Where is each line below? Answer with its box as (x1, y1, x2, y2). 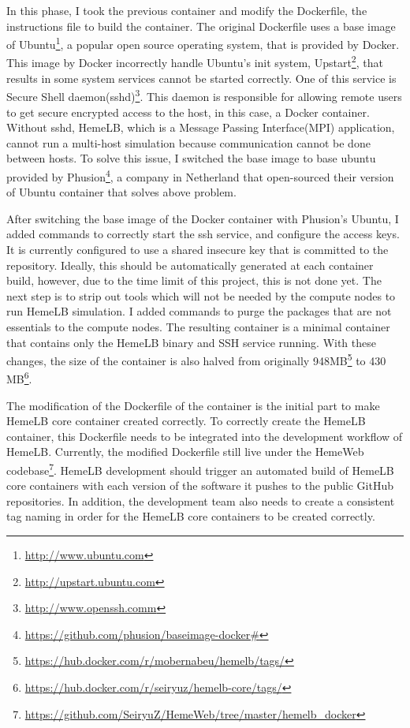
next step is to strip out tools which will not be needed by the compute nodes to (6, 287, 396, 304)
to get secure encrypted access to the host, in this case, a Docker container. (6, 103, 370, 120)
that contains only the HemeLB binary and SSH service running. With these (6, 334, 376, 350)
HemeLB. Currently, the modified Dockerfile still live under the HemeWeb (6, 443, 364, 460)
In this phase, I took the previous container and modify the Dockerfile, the (6, 2, 367, 18)
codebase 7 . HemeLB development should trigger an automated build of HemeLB (6, 459, 394, 478)
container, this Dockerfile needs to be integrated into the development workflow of (6, 427, 403, 444)
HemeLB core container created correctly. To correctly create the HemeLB (6, 413, 366, 429)
